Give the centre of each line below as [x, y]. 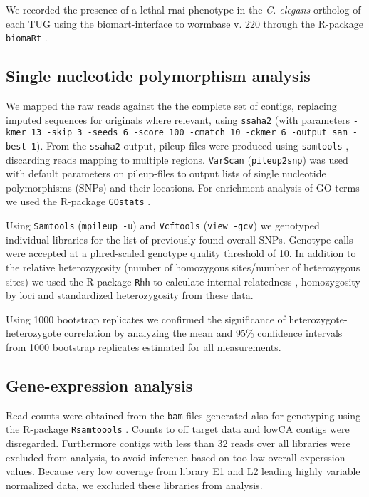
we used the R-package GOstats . [78, 201]
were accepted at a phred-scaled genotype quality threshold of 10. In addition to [181, 253]
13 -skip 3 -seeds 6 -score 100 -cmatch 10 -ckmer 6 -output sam [189, 133]
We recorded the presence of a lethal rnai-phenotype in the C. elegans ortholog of [183, 9]
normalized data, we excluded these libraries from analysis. [134, 485]
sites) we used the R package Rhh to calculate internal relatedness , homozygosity [183, 281]
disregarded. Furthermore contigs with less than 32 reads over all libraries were [178, 443]
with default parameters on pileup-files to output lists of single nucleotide [166, 173]
